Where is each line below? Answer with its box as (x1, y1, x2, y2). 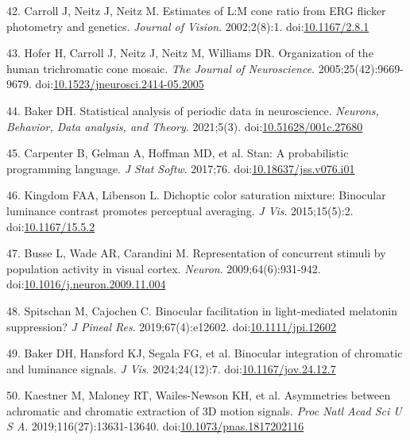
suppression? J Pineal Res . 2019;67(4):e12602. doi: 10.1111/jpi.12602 (6, 318, 337, 334)
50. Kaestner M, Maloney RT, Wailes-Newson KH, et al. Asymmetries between (6, 387, 391, 403)
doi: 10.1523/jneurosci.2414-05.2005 (35, 75, 204, 92)
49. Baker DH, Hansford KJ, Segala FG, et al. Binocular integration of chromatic (6, 345, 403, 361)
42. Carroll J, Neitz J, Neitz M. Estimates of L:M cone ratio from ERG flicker (6, 2, 386, 18)
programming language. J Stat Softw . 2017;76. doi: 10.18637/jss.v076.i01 (6, 160, 355, 176)
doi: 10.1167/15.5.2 (6, 218, 95, 234)
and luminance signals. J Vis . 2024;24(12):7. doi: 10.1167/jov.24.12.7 (6, 360, 336, 376)
